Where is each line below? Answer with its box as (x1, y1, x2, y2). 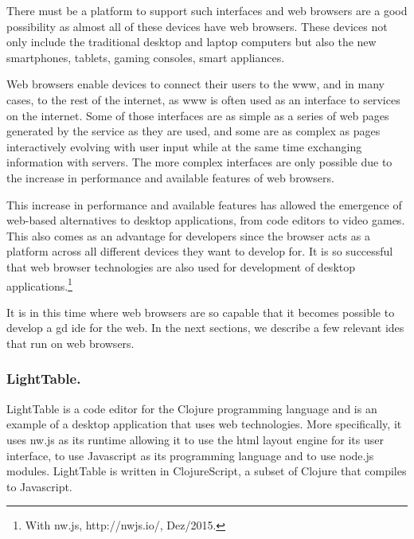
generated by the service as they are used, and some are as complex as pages (6, 123, 381, 139)
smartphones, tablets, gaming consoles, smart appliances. (6, 49, 285, 65)
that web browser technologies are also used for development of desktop (6, 258, 356, 275)
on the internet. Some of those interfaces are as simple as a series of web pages (6, 107, 389, 123)
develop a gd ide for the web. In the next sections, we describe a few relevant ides (6, 319, 404, 336)
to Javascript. (6, 478, 72, 494)
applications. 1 (6, 275, 72, 294)
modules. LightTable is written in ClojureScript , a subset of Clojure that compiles (6, 463, 407, 479)
